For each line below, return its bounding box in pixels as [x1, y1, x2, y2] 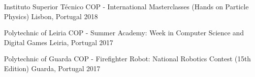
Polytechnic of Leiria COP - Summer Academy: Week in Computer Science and [4, 27, 244, 38]
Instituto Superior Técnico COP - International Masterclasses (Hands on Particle [4, 1, 249, 11]
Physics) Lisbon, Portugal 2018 [4, 11, 98, 21]
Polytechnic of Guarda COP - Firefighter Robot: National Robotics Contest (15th [4, 53, 251, 64]
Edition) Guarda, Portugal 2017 [4, 63, 100, 73]
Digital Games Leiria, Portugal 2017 [4, 37, 113, 47]
